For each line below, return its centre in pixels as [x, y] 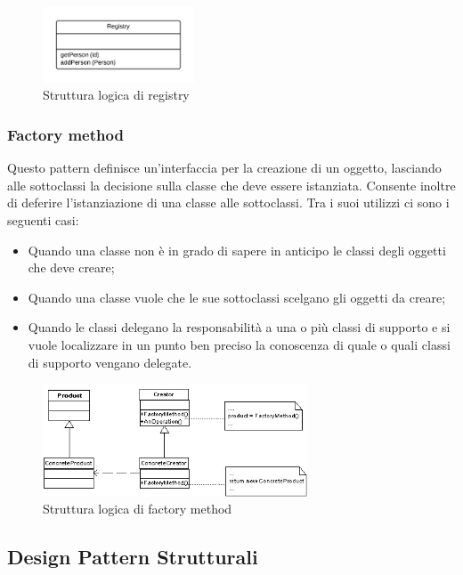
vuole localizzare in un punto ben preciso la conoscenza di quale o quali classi [239, 345]
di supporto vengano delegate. [110, 362]
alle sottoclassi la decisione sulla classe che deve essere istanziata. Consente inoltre [231, 185]
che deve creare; [71, 267]
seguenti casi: [43, 220]
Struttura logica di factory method [138, 509]
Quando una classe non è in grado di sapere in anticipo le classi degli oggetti [237, 250]
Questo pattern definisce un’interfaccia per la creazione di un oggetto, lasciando [224, 168]
